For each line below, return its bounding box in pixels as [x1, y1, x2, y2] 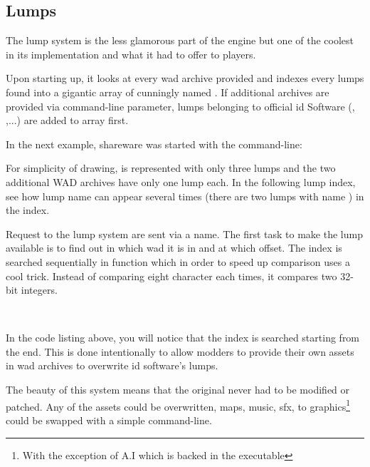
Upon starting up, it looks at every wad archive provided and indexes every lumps [6, 71, 364, 86]
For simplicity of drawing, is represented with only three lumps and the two [6, 160, 336, 175]
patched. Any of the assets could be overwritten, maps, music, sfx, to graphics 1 [6, 396, 351, 414]
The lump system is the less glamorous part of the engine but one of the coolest [6, 33, 354, 48]
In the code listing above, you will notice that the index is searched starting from [6, 330, 360, 345]
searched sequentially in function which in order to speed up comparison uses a [6, 254, 351, 269]
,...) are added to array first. [6, 113, 129, 128]
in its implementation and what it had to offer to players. [6, 46, 256, 61]
